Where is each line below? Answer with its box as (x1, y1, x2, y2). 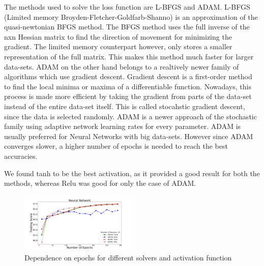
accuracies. (4, 150, 38, 161)
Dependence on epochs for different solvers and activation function (24, 252, 232, 262)
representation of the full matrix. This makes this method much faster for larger (4, 51, 254, 61)
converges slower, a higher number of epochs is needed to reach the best (4, 141, 228, 151)
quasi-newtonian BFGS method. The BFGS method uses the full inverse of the (4, 21, 250, 32)
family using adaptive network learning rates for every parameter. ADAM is (4, 121, 241, 131)
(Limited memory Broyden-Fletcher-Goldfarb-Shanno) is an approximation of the (4, 11, 258, 22)
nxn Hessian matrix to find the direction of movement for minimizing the (4, 31, 232, 42)
